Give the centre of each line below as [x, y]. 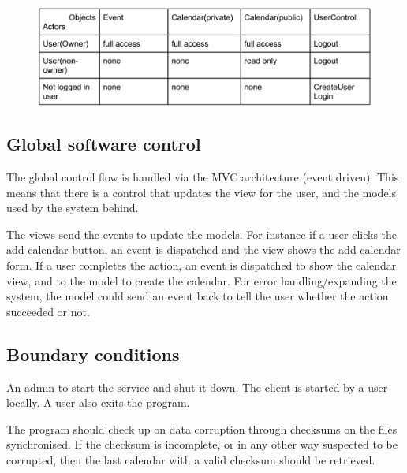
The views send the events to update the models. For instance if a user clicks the [202, 234]
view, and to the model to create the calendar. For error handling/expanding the [202, 280]
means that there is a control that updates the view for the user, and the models [202, 192]
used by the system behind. [73, 208]
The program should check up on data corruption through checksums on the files [202, 428]
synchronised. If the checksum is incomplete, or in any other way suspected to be [202, 444]
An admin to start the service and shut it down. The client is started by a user [197, 387]
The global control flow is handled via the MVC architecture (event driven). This [203, 177]
